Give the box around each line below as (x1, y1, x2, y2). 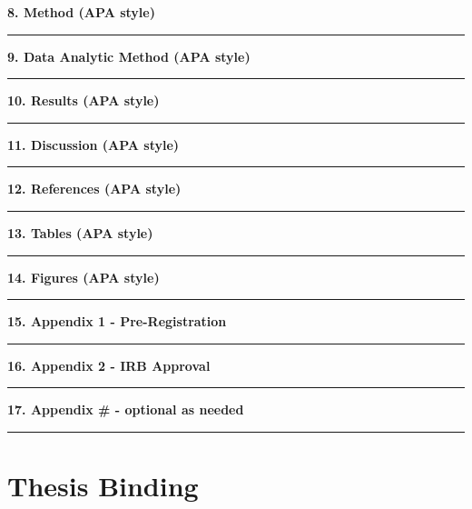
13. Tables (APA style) (7, 223, 153, 242)
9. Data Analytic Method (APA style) (7, 46, 251, 65)
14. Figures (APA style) (7, 267, 160, 286)
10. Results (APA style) (7, 91, 160, 110)
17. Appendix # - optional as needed (7, 400, 244, 419)
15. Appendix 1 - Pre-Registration (7, 312, 227, 331)
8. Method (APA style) (7, 3, 155, 21)
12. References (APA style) (7, 179, 182, 198)
